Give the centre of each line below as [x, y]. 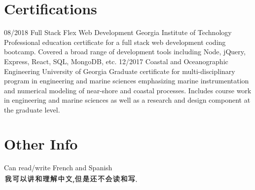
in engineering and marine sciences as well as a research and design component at [127, 100]
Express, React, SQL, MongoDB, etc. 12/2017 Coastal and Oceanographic [116, 61]
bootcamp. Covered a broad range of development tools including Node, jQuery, [125, 52]
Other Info [41, 143]
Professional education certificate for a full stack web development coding [115, 42]
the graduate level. [32, 109]
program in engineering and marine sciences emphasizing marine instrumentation [127, 81]
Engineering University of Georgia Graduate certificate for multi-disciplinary [120, 71]
